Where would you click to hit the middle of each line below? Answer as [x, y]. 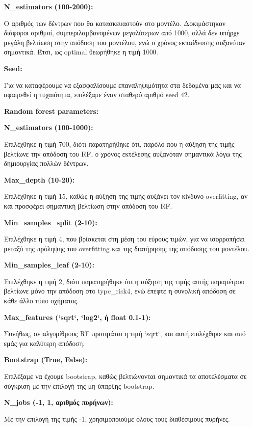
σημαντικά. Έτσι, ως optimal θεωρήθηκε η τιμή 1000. [81, 52]
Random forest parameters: [51, 111]
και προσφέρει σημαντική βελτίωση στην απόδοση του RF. [88, 205]
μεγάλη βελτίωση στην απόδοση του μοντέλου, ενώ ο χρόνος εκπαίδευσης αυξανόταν [125, 42]
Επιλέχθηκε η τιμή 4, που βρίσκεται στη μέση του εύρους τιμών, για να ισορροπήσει [125, 239]
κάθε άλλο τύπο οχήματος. [41, 301]
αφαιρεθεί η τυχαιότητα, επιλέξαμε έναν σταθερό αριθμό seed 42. [97, 94]
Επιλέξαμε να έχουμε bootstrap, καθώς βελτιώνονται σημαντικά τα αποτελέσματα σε [125, 376]
